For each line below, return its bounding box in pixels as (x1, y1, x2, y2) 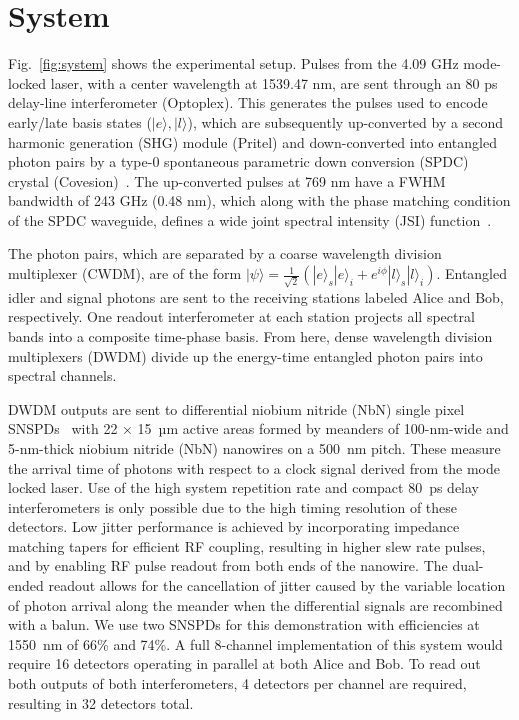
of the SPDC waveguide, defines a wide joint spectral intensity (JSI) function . (8, 209, 492, 230)
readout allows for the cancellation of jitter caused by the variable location (48, 575, 506, 596)
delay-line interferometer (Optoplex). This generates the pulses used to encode (8, 92, 488, 113)
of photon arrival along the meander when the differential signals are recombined (8, 594, 503, 615)
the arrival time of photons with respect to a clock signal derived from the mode (8, 457, 500, 478)
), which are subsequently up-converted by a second (187, 111, 504, 132)
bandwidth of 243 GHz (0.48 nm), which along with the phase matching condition (8, 190, 511, 211)
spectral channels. (8, 365, 117, 386)
